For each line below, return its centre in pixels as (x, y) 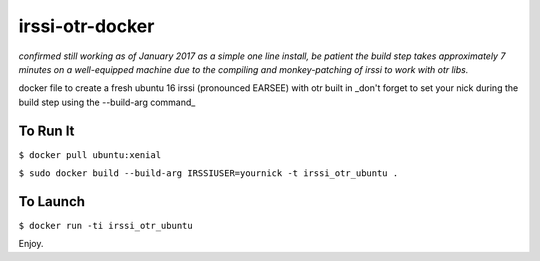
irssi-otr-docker (86, 26)
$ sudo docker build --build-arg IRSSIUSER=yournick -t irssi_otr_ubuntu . (208, 173)
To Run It (46, 130)
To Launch (51, 201)
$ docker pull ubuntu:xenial (90, 154)
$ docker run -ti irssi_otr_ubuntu (106, 225)
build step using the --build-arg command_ (107, 102)
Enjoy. (31, 244)
